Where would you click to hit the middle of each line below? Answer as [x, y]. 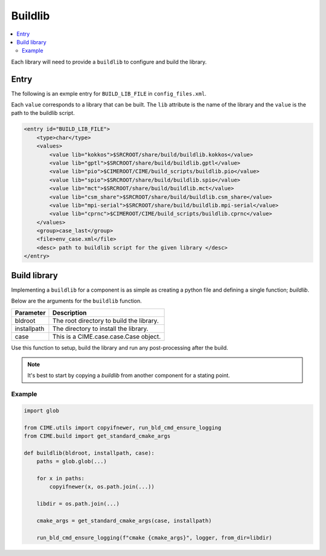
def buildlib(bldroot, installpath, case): [89, 453]
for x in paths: [60, 478]
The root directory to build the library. [106, 321]
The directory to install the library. [100, 329]
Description [69, 313]
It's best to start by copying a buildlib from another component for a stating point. [129, 376]
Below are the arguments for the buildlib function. [76, 301]
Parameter [30, 313]
